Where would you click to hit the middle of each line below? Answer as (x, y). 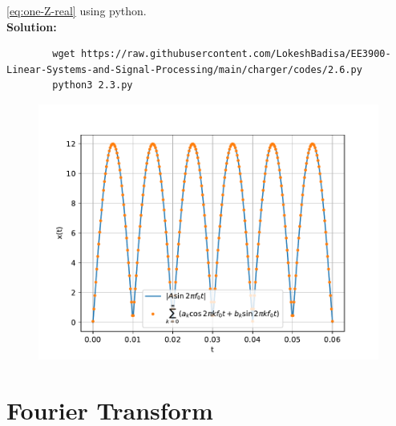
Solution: (32, 26)
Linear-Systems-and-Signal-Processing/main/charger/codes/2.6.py (184, 69)
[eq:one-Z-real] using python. (77, 10)
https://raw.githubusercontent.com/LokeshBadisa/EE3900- (236, 54)
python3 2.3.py (93, 85)
